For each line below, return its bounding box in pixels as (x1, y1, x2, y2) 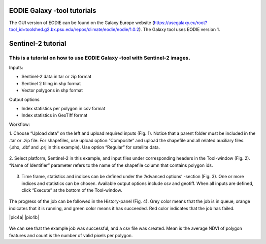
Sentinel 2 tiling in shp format (21, 80, 81, 86)
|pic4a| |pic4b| (9, 214, 39, 220)
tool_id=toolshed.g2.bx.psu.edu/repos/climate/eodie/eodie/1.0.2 (9, 26, 139, 32)
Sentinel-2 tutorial (9, 39, 66, 48)
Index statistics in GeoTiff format (21, 112, 88, 118)
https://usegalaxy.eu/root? (154, 20, 207, 26)
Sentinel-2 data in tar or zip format (21, 74, 92, 80)
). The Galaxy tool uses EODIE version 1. (138, 26, 220, 32)
